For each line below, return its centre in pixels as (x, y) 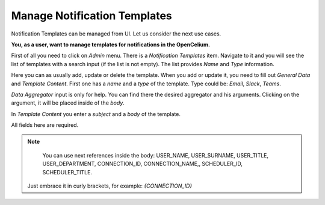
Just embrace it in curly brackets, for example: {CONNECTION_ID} (110, 186)
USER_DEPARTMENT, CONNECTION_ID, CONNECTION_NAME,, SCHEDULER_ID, (143, 164)
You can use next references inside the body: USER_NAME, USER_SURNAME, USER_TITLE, (156, 155)
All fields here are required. (45, 125)
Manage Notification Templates (91, 16)
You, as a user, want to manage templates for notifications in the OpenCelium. (111, 44)
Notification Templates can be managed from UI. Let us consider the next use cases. (116, 34)
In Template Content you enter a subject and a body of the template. (96, 114)
